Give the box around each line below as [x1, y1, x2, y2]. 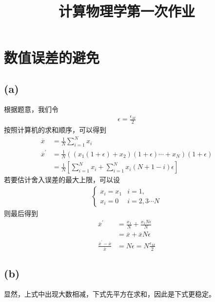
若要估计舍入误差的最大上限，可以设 [4, 174, 120, 185]
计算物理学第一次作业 [58, 1, 195, 21]
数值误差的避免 [4, 47, 100, 67]
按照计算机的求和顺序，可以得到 [4, 124, 106, 134]
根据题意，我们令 [4, 104, 59, 114]
